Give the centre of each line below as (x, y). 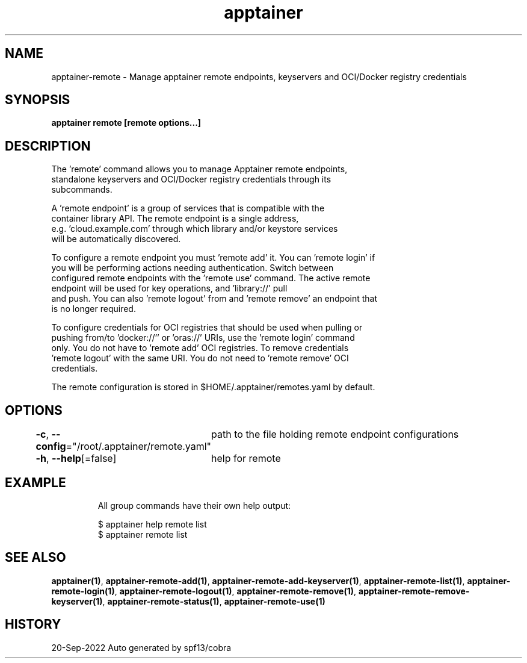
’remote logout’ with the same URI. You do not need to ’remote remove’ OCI (200, 358)
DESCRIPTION (48, 146)
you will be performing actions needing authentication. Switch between (193, 268)
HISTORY (33, 624)
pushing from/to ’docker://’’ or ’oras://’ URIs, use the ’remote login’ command (203, 338)
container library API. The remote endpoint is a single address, (175, 219)
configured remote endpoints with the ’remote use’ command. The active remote (211, 278)
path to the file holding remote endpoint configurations (335, 434)
